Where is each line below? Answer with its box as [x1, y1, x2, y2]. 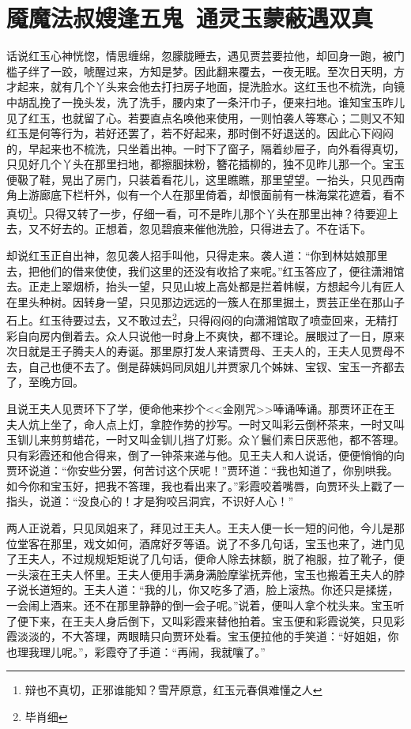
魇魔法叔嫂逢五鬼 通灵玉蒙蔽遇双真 [6, 2, 374, 34]
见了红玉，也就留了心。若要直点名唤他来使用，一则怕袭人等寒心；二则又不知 [6, 109, 405, 126]
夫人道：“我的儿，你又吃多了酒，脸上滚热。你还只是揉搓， [94, 581, 399, 598]
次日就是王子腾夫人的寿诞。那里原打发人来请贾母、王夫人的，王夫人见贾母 [6, 343, 394, 359]
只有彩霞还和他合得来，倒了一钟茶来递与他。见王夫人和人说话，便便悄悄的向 [6, 446, 405, 463]
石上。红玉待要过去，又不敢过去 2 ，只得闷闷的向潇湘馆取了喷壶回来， [6, 310, 365, 328]
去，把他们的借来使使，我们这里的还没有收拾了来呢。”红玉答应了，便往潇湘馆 [6, 262, 405, 279]
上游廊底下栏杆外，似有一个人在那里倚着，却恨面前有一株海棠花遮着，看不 [17, 186, 405, 203]
